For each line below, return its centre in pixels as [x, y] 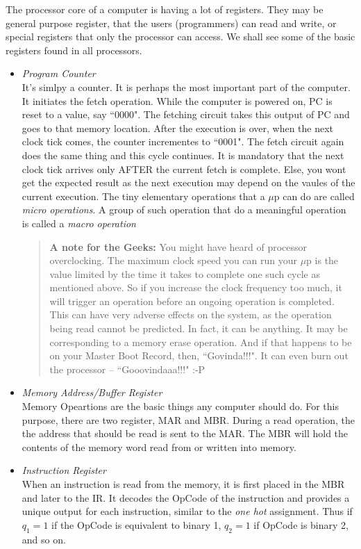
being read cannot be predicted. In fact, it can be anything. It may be [199, 328]
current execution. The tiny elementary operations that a [143, 196]
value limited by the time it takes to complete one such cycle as [185, 273]
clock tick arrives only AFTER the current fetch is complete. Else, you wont [184, 169]
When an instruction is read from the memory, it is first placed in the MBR [183, 484]
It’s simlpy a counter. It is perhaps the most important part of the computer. [186, 87]
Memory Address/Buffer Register [92, 392]
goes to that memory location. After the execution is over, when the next [178, 128]
